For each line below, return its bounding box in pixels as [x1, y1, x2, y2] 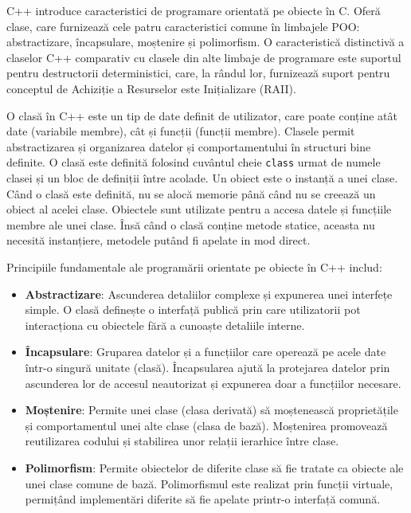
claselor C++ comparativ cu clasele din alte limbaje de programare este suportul [6, 49, 401, 65]
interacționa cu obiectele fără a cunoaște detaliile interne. [25, 316, 305, 333]
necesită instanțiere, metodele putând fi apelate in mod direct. [6, 232, 311, 249]
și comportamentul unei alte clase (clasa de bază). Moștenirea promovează [25, 417, 388, 433]
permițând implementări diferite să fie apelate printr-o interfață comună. [25, 491, 381, 507]
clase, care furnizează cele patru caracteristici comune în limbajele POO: [6, 18, 360, 34]
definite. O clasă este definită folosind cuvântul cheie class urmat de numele [6, 154, 381, 170]
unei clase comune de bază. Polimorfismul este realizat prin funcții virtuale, [25, 475, 393, 491]
